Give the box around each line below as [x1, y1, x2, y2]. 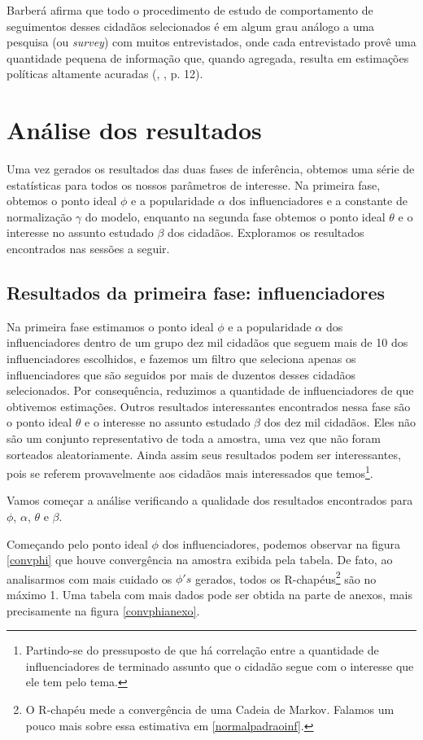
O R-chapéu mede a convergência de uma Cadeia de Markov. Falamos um [25, 701, 395, 718]
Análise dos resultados [7, 113, 262, 147]
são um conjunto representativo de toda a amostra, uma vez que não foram [7, 430, 382, 447]
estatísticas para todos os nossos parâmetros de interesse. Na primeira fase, [7, 176, 381, 193]
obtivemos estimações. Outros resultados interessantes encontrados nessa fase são [7, 397, 411, 414]
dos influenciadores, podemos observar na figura [162, 535, 401, 552]
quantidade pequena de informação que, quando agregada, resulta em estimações [7, 49, 409, 66]
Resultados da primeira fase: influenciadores [7, 280, 386, 305]
